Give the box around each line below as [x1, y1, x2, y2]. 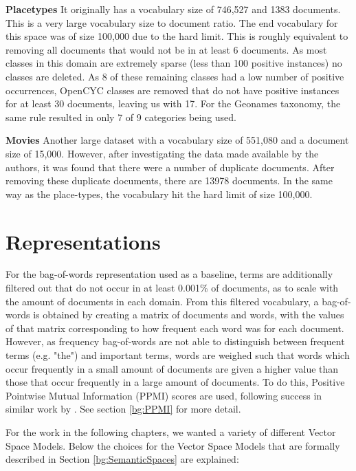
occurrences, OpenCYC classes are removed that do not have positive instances [5, 83, 340, 97]
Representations [5, 227, 161, 255]
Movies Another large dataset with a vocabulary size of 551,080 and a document [5, 133, 349, 147]
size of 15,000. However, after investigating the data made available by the [5, 146, 319, 160]
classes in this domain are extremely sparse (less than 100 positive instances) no [5, 56, 342, 70]
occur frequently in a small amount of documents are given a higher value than [5, 361, 339, 375]
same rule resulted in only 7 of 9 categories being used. [5, 109, 237, 124]
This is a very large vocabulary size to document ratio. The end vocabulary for [5, 15, 338, 30]
